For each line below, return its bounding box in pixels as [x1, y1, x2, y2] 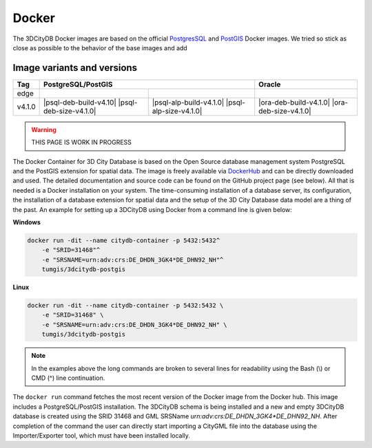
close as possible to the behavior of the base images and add [12, 43, 187, 52]
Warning [31, 125, 56, 134]
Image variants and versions [12, 62, 138, 74]
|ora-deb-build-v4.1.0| [258, 97, 331, 107]
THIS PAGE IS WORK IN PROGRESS [31, 138, 132, 147]
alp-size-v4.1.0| [152, 106, 203, 116]
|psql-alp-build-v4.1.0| [152, 97, 225, 107]
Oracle [258, 79, 281, 89]
